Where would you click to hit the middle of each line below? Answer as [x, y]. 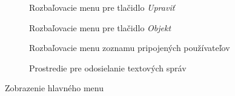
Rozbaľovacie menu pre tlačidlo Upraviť [102, 7]
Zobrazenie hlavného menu [54, 88]
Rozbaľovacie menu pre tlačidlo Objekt [100, 27]
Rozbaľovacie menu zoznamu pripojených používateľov [130, 48]
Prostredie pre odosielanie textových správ [108, 67]
